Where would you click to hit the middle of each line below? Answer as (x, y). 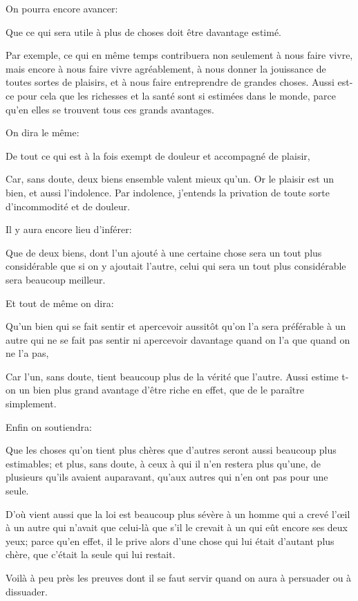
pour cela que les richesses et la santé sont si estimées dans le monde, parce (177, 95)
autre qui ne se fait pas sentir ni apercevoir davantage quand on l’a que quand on (178, 339)
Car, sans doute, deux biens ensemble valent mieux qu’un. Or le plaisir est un (170, 179)
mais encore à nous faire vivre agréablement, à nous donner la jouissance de (166, 68)
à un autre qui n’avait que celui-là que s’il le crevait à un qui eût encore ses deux (177, 527)
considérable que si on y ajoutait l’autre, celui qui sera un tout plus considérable (176, 266)
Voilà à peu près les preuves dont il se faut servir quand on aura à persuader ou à (179, 577)
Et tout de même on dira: (60, 303)
